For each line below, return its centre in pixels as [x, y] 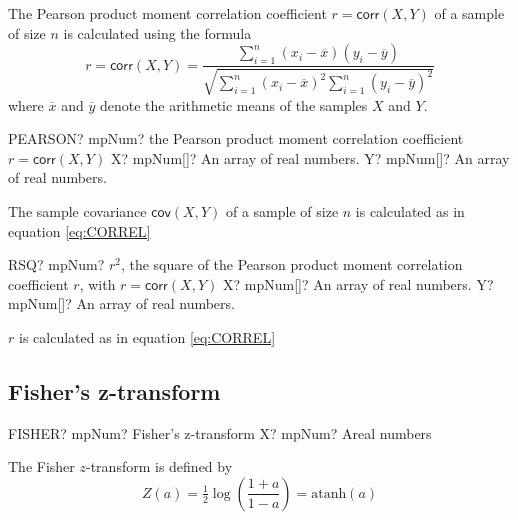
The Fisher [41, 466]
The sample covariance [77, 210]
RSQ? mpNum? [56, 264]
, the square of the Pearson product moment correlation [291, 264]
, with [97, 283]
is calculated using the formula [157, 32]
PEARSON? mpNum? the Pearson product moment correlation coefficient [236, 138]
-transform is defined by [159, 466]
